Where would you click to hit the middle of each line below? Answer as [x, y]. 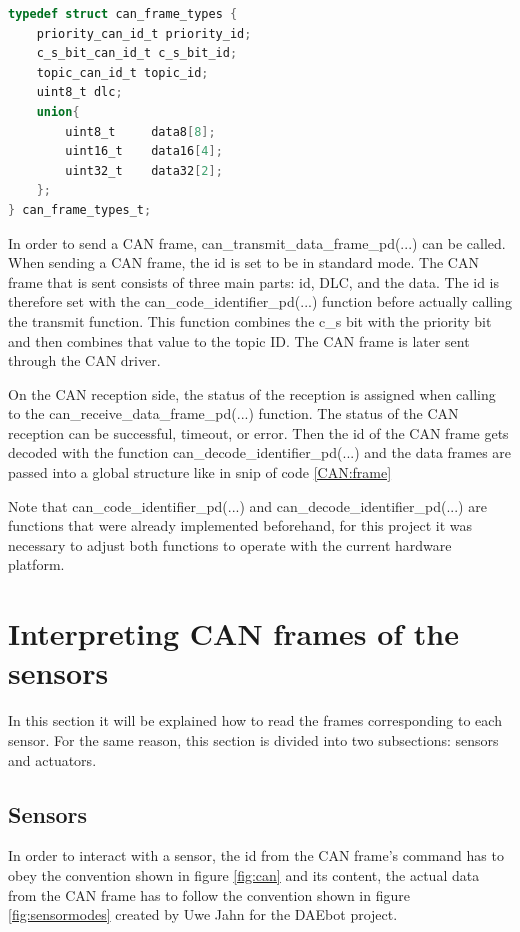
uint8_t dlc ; [79, 92]
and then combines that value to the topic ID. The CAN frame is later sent [239, 340]
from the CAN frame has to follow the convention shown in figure [209, 894]
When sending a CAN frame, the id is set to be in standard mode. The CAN [243, 262]
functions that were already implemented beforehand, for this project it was [240, 525]
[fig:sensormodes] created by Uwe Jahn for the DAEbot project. [203, 914]
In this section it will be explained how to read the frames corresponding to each [255, 720]
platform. [36, 564]
